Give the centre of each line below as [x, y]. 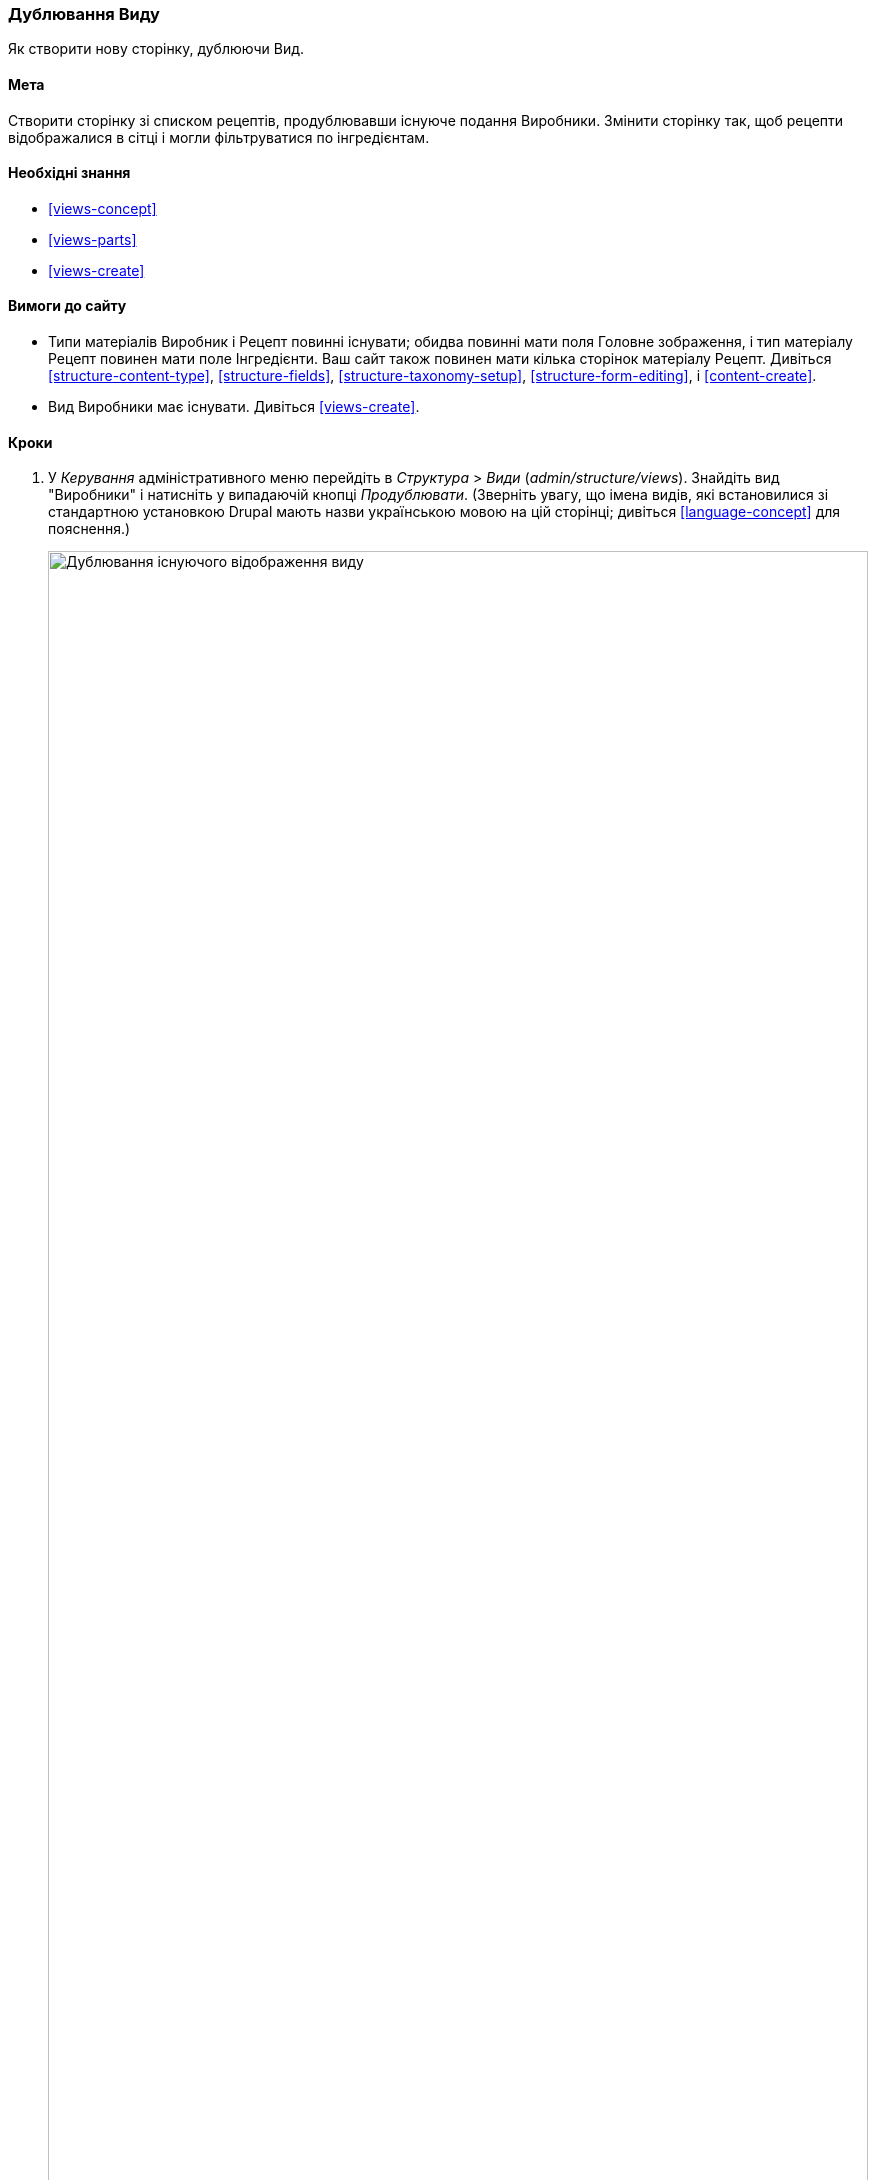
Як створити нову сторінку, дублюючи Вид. [156, 49]
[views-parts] [92, 239]
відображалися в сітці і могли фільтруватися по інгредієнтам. [219, 137]
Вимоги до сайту [67, 306]
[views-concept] [102, 208]
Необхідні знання [69, 173]
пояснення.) [89, 529]
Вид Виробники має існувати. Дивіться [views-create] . [234, 407]
